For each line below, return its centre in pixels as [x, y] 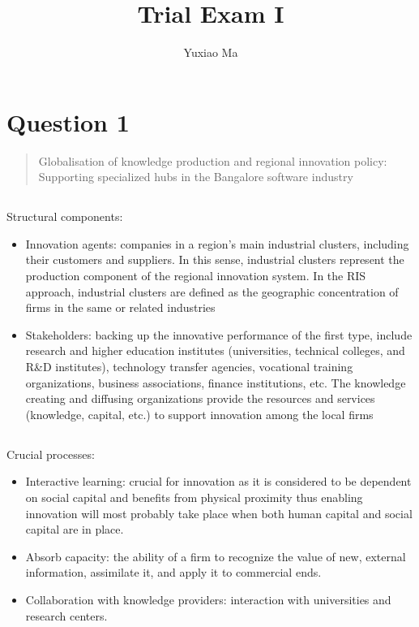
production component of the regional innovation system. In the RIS [196, 276]
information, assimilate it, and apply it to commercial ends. [173, 572]
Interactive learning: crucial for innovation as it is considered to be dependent [218, 481]
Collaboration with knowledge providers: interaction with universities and [208, 599]
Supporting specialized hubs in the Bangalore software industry [196, 177]
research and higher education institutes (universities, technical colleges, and [215, 350]
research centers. [66, 615]
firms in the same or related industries [120, 307]
